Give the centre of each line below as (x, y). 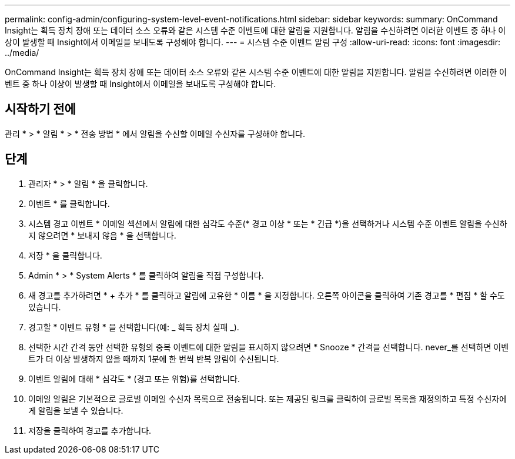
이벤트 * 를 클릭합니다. (69, 203)
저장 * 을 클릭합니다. (65, 255)
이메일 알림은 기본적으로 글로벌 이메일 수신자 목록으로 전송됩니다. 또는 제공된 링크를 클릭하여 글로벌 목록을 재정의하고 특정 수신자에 (268, 398)
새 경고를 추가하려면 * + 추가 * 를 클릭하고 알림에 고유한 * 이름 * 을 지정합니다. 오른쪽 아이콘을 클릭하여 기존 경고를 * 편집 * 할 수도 (267, 295)
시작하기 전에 (40, 109)
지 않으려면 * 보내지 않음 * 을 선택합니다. (102, 235)
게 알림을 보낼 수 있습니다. (76, 410)
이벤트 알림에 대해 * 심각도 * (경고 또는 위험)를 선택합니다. (134, 378)
